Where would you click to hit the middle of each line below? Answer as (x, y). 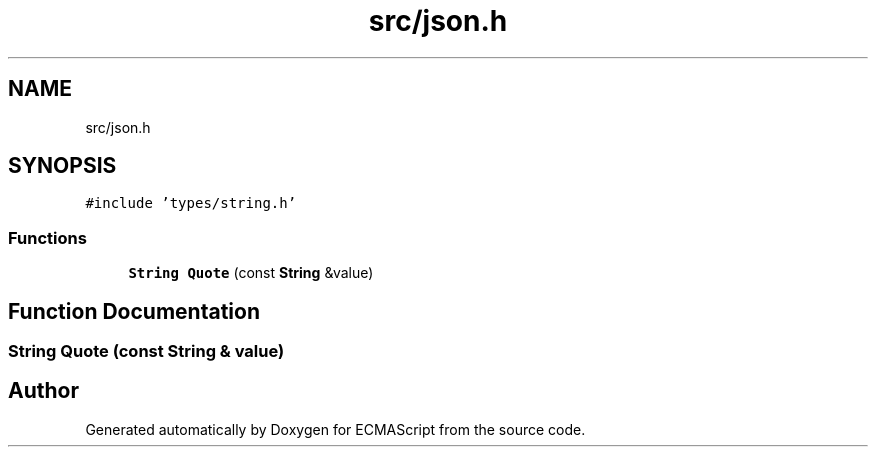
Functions (47, 237)
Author (43, 391)
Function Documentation (134, 311)
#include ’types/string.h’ (191, 203)
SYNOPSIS (62, 166)
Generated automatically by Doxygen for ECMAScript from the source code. (335, 429)
